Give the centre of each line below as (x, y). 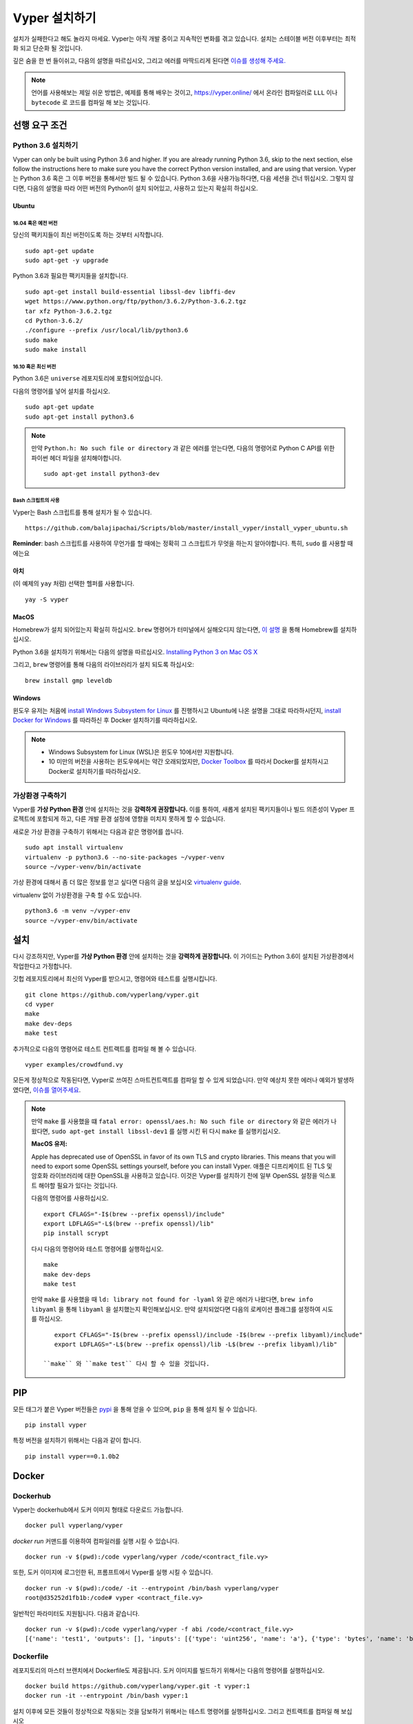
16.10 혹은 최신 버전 (34, 367)
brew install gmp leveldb (69, 680)
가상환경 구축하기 (40, 795)
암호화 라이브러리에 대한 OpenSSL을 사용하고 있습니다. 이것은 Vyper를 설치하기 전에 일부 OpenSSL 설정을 (174, 1176)
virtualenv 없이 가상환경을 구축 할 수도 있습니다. (77, 895)
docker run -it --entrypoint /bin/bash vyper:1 (107, 1696)
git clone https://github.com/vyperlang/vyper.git (112, 994)
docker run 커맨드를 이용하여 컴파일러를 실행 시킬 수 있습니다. (96, 1541)
